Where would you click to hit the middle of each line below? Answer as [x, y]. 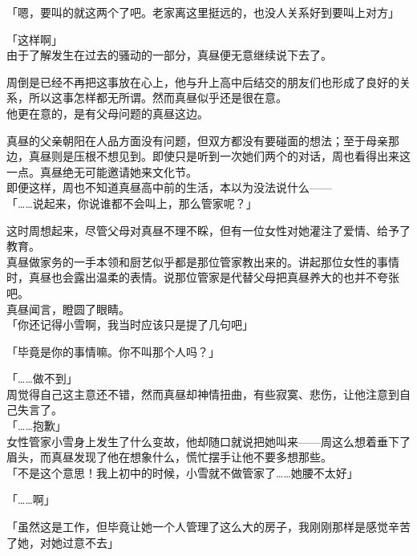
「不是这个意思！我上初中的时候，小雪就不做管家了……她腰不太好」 [182, 472]
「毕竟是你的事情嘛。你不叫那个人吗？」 [113, 351]
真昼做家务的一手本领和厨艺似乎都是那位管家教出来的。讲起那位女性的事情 [203, 261]
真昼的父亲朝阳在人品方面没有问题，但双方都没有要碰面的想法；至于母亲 [197, 140]
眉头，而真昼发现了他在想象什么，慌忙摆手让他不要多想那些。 [169, 457]
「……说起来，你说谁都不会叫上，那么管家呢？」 [132, 203]
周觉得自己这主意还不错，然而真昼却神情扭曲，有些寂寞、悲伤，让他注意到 [203, 394]
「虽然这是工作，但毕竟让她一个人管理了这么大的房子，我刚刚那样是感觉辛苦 [208, 527]
